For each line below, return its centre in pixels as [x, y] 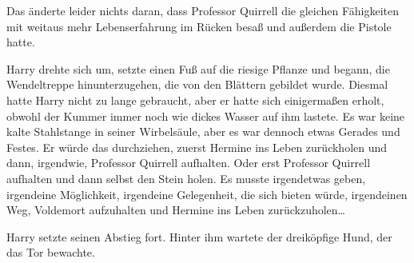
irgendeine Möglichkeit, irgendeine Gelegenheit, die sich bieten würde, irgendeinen [207, 194]
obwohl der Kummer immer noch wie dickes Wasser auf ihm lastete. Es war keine [206, 116]
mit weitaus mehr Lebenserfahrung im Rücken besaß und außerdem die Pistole [199, 26]
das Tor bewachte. [51, 252]
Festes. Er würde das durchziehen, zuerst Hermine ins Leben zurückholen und [197, 147]
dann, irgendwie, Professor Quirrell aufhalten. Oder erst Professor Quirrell [189, 163]
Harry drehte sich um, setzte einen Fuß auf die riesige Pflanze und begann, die [198, 68]
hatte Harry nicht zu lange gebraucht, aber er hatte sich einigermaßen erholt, [195, 100]
